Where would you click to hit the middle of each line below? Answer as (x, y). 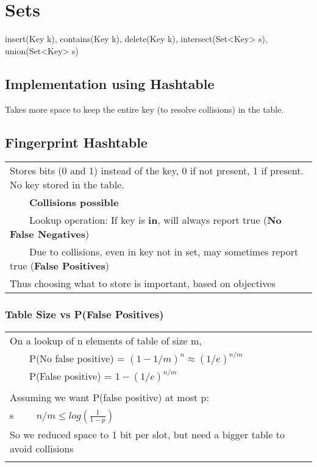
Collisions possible (74, 202)
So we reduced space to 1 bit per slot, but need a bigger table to (147, 434)
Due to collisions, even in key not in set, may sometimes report (164, 252)
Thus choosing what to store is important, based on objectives (143, 283)
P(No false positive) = (77, 358)
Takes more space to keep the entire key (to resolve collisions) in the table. (144, 109)
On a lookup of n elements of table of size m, (106, 340)
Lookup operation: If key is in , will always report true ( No (155, 220)
